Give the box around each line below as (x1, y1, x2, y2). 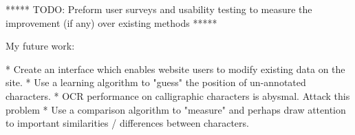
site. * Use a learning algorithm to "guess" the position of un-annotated (6, 75, 306, 90)
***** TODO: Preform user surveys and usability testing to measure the (6, 2, 312, 16)
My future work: (6, 39, 75, 53)
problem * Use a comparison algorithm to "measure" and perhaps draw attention (6, 102, 346, 116)
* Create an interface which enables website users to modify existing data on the (6, 61, 345, 76)
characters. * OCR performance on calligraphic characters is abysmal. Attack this (6, 88, 350, 103)
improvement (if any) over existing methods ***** (6, 15, 217, 30)
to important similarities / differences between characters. (6, 116, 249, 130)
